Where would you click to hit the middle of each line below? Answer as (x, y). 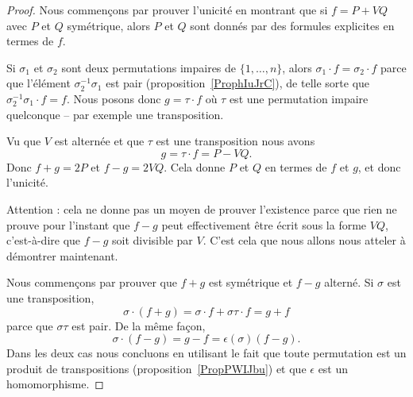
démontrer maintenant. (62, 255)
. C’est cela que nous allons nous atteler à (304, 240)
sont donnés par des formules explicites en (292, 25)
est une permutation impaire (299, 98)
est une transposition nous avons (235, 141)
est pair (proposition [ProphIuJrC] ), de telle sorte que (238, 83)
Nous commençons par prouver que (92, 282)
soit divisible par (152, 240)
